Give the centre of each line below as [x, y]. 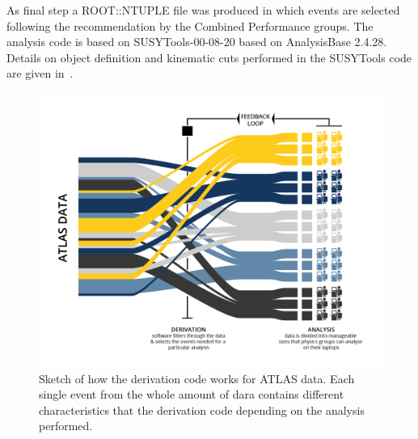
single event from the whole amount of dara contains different [192, 394]
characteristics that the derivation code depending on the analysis [202, 409]
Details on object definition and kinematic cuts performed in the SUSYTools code [209, 57]
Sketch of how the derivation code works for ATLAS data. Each [197, 378]
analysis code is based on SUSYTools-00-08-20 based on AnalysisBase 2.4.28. [197, 42]
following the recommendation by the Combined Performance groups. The [190, 25]
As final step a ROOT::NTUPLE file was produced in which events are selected [203, 10]
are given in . [40, 73]
